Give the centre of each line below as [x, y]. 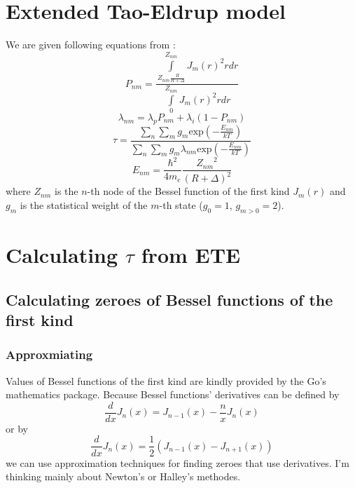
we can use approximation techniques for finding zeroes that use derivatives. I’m [177, 462]
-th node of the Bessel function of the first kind [188, 191]
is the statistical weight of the [84, 205]
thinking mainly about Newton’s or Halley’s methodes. [123, 476]
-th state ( [181, 205]
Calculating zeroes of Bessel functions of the [169, 299]
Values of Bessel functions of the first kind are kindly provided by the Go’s [166, 380]
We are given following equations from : [91, 45]
